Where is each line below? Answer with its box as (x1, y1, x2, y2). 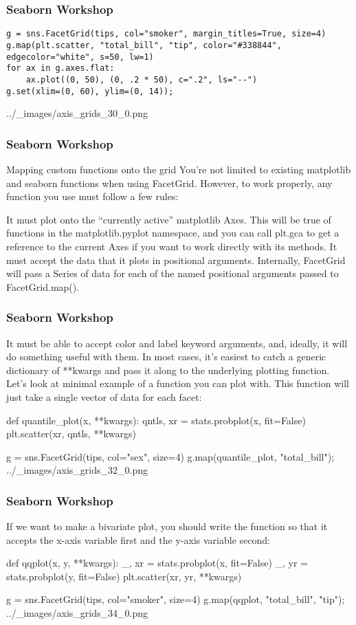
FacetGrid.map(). (6, 279, 80, 294)
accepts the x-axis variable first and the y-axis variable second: (6, 532, 270, 547)
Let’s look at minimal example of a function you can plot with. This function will (6, 376, 349, 391)
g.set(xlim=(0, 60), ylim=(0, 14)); (6, 86, 174, 96)
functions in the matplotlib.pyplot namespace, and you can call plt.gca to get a (6, 226, 340, 240)
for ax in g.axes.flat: (6, 63, 115, 74)
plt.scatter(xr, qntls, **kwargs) (6, 426, 136, 441)
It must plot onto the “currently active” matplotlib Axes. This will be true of (6, 212, 331, 226)
